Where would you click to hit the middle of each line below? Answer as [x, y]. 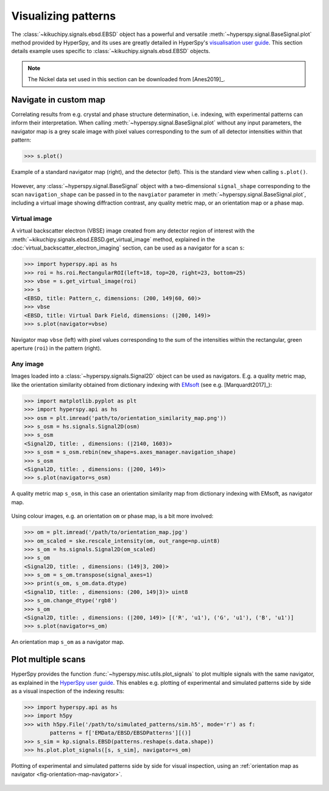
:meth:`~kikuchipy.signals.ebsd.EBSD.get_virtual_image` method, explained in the [113, 239]
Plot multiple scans [48, 659]
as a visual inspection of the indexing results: [68, 691]
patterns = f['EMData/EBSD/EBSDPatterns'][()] [120, 733]
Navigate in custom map [58, 100]
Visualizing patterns [63, 16]
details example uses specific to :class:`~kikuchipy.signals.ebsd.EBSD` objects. [111, 51]
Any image [27, 364]
